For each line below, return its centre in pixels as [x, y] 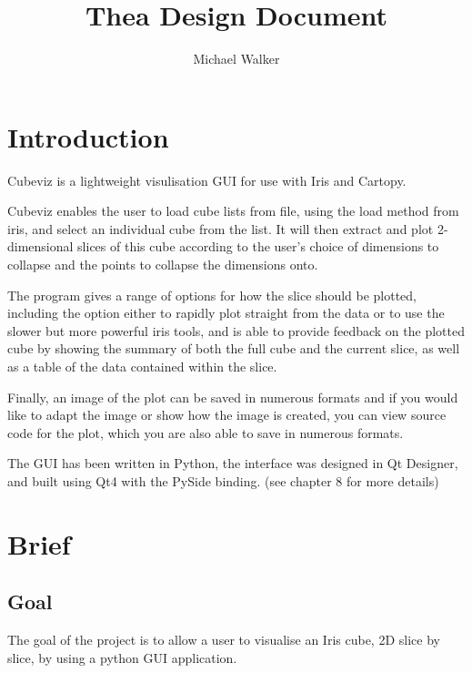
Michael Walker [236, 59]
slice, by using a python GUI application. [122, 657]
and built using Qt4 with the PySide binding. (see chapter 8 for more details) [223, 480]
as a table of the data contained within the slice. [142, 366]
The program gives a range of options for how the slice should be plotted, [212, 295]
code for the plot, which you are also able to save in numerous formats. [206, 432]
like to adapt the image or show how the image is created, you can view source [227, 415]
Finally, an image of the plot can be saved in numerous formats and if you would [233, 397]
